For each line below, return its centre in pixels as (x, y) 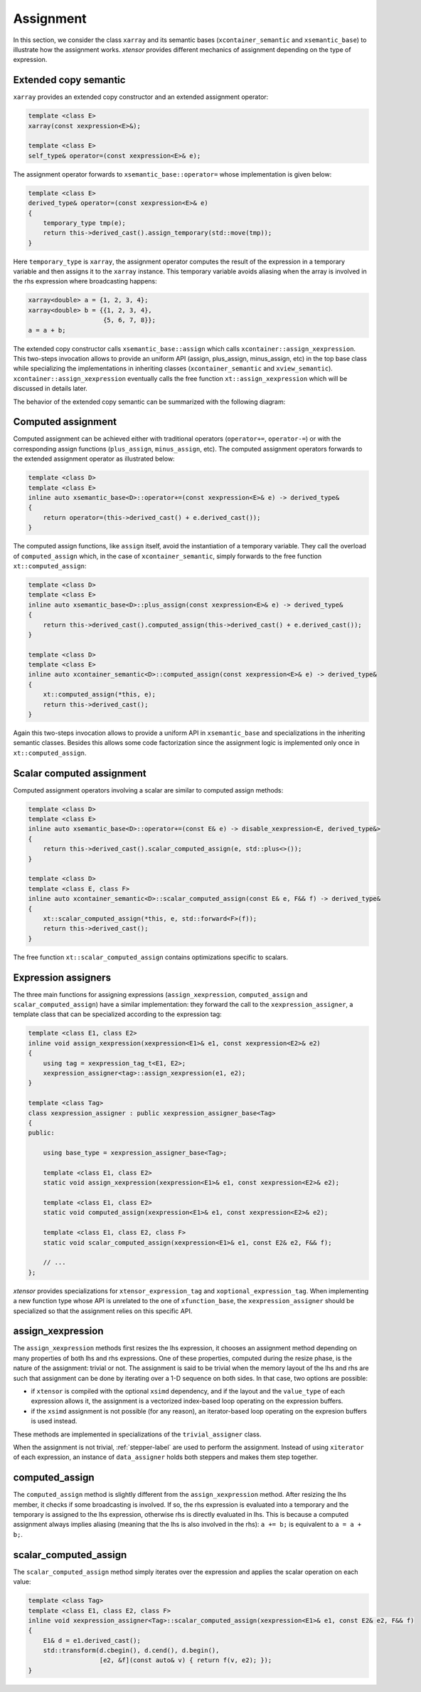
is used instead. (54, 1421)
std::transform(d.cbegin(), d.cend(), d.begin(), (131, 1651)
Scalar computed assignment (80, 773)
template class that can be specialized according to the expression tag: (117, 1014)
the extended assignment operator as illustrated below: (94, 459)
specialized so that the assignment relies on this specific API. (103, 1311)
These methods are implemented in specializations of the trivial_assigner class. (137, 1434)
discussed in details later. (50, 389)
